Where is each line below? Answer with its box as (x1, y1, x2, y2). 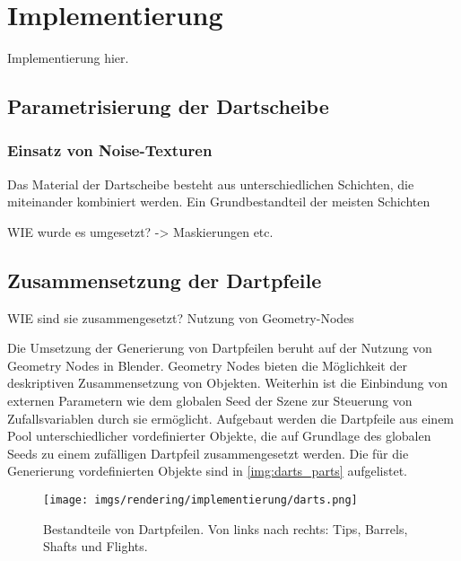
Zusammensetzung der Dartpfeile (7, 266, 322, 294)
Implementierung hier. (7, 48, 129, 67)
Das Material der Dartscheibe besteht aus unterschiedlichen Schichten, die (7, 174, 414, 193)
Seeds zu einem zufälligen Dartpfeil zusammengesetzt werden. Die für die (7, 443, 409, 462)
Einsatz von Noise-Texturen (7, 139, 213, 162)
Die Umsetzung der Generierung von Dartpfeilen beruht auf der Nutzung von (7, 338, 432, 357)
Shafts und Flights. (43, 537, 148, 556)
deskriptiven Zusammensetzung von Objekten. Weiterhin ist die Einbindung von (7, 373, 448, 392)
